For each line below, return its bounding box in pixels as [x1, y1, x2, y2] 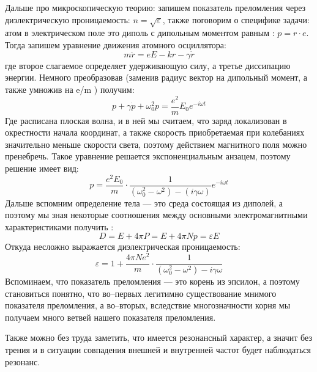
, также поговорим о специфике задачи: [162, 13, 310, 26]
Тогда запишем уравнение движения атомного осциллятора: [5, 38, 226, 51]
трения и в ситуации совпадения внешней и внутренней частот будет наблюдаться [5, 343, 311, 356]
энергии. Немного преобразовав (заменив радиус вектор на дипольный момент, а [5, 71, 308, 84]
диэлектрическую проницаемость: [5, 13, 130, 26]
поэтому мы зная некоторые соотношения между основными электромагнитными [5, 208, 308, 221]
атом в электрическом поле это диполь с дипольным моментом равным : [5, 26, 275, 39]
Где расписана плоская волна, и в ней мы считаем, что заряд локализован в [5, 114, 287, 126]
